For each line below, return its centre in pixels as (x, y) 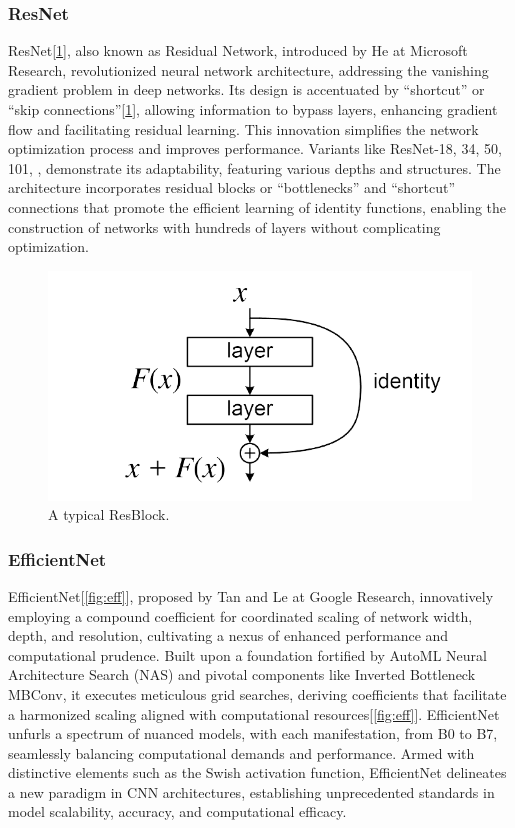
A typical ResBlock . (109, 514)
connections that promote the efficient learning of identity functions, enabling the (257, 206)
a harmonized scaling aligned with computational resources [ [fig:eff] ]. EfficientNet (254, 713)
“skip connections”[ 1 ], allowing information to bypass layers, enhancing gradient (253, 109)
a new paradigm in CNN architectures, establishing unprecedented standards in (251, 791)
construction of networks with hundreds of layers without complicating (224, 226)
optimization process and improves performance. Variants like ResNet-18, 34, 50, (255, 148)
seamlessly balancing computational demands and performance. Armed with (241, 752)
